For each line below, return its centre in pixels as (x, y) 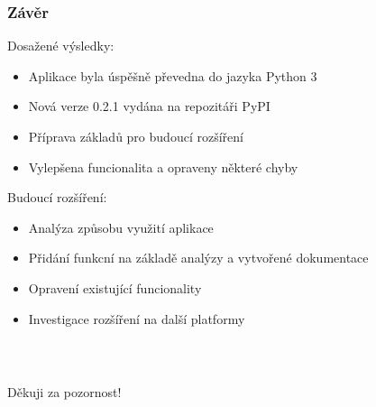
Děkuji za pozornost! (64, 392)
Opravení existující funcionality (115, 287)
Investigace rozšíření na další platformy (137, 318)
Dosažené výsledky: (61, 46)
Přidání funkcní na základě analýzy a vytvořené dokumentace (198, 258)
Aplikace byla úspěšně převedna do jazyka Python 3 (173, 75)
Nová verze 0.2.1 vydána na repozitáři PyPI (149, 106)
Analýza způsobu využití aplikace (121, 227)
